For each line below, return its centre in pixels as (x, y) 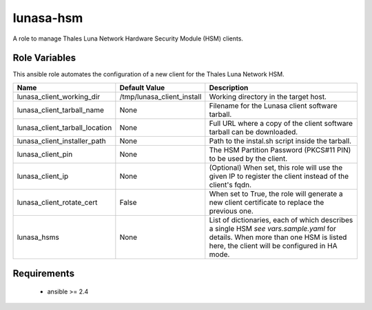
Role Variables (44, 58)
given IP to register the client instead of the (279, 176)
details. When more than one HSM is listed (278, 237)
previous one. (231, 211)
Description (229, 87)
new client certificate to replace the (267, 202)
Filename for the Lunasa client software (273, 105)
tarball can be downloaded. (254, 132)
